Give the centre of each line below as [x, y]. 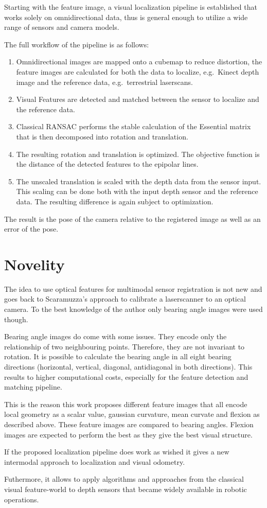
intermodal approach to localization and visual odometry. [95, 461]
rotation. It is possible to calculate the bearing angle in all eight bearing [118, 356]
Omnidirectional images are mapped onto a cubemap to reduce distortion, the [139, 62]
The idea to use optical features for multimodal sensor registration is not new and [133, 288]
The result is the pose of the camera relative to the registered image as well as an [132, 218]
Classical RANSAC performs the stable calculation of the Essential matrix [133, 126]
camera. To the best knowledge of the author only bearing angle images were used [133, 309]
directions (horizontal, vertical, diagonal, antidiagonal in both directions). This [128, 366]
